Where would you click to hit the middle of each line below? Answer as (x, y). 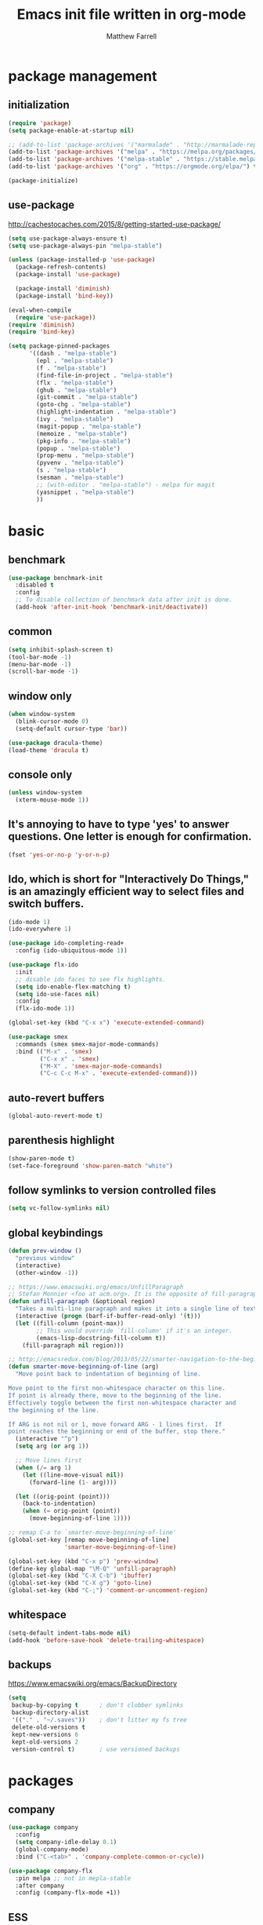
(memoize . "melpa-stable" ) (82, 433)
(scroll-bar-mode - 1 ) (43, 672)
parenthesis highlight (61, 1140)
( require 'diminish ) (42, 325)
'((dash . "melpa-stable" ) (73, 354)
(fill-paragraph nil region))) (73, 1345)
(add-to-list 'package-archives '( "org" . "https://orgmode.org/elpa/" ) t (133, 166)
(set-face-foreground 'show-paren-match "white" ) (91, 1166)
